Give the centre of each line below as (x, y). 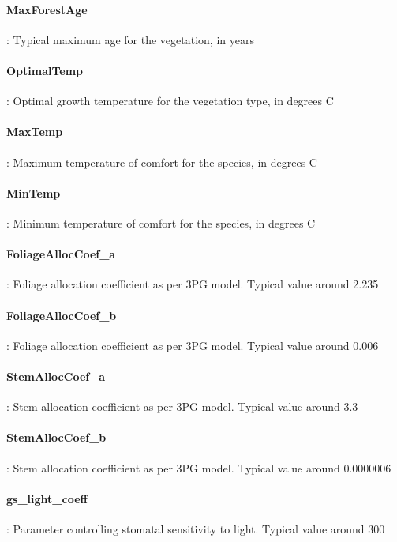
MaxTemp (35, 132)
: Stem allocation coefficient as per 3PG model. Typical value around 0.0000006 (199, 467)
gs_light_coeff (47, 498)
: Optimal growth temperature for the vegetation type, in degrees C (170, 101)
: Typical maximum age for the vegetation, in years (130, 39)
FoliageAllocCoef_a (61, 254)
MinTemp (34, 192)
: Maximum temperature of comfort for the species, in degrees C (162, 162)
